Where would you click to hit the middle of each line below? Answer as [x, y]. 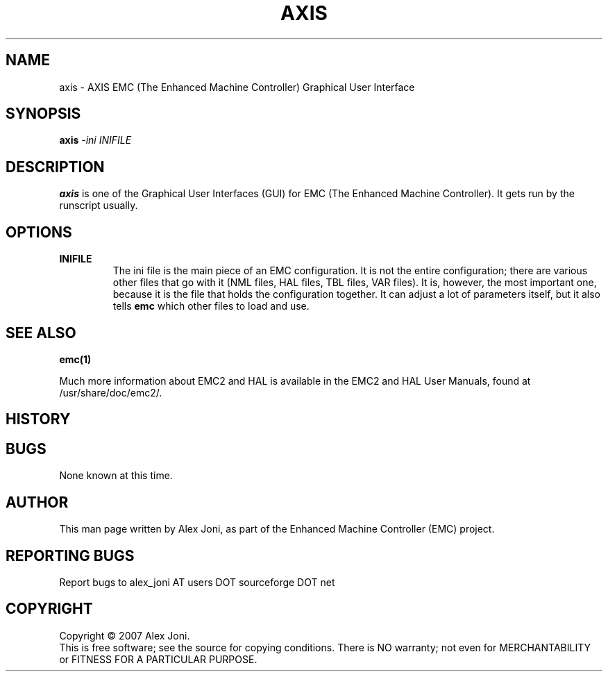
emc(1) [75, 359]
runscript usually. [99, 206]
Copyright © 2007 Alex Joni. [125, 635]
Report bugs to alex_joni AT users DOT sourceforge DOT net [197, 582]
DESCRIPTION [55, 167]
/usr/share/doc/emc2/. [111, 392]
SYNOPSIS [43, 114]
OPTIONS [39, 232]
